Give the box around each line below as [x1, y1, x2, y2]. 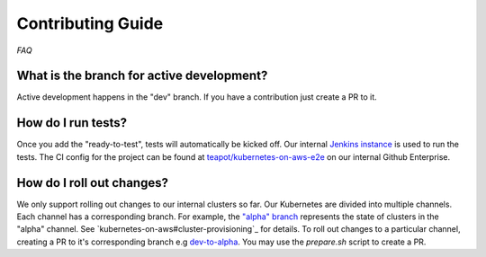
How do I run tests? [16, 115, 128, 130]
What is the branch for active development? [16, 68, 268, 84]
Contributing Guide [16, 13, 164, 33]
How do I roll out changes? [16, 175, 168, 191]
